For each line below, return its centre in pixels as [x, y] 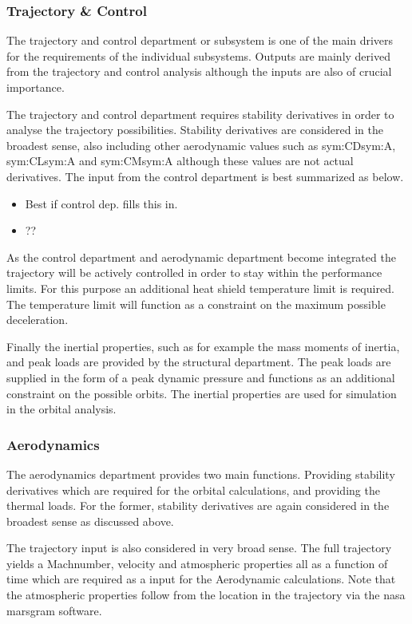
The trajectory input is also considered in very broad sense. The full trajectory [199, 548]
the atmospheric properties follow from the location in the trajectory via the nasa [206, 595]
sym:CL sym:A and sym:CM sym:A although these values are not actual [180, 161]
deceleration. [38, 320]
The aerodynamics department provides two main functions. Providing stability [201, 474]
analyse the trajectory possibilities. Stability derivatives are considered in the [195, 130]
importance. [36, 87]
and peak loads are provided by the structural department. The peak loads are [199, 362]
